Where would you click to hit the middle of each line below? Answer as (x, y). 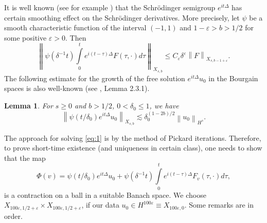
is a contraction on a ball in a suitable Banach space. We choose (105, 194)
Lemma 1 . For (29, 106)
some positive (25, 37)
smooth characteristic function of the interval (75, 27)
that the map (25, 157)
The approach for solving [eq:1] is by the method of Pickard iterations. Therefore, (133, 137)
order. (13, 216)
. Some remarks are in (219, 205)
